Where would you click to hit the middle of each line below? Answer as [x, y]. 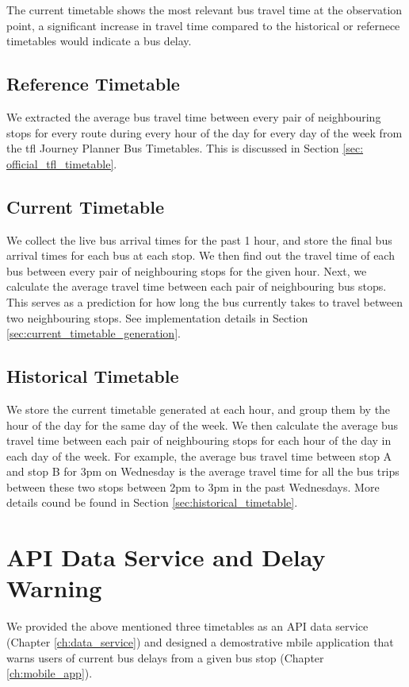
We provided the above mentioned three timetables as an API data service [187, 626]
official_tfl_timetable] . [62, 163]
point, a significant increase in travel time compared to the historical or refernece [203, 25]
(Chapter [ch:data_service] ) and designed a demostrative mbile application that [200, 641]
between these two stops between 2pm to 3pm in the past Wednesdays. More [193, 486]
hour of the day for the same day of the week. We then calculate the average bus [203, 425]
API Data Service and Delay [166, 557]
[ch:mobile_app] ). [50, 673]
